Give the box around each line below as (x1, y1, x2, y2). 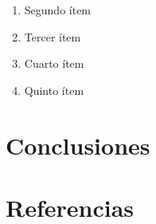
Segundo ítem (24, 2, 92, 18)
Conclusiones (6, 128, 150, 161)
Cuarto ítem (24, 55, 84, 72)
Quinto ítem (24, 81, 84, 98)
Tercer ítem (24, 28, 81, 45)
